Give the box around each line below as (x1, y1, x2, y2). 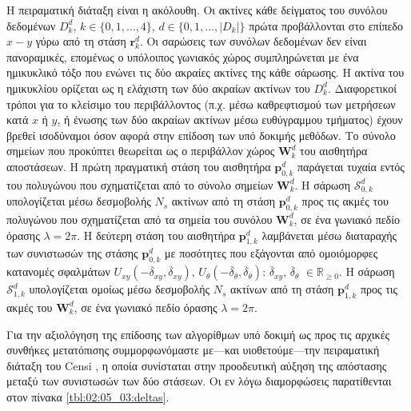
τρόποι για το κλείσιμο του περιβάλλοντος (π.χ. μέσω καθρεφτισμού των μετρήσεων (6, 95, 396, 112)
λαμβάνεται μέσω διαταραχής (261, 226, 397, 243)
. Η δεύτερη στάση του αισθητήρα (77, 226, 236, 243)
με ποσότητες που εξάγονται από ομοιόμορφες (165, 245, 378, 261)
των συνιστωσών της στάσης (6, 245, 138, 261)
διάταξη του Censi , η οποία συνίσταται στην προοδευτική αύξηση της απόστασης (6, 357, 387, 373)
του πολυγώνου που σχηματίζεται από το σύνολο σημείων (6, 176, 273, 193)
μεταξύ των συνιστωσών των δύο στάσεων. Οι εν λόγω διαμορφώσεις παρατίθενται (6, 373, 392, 389)
